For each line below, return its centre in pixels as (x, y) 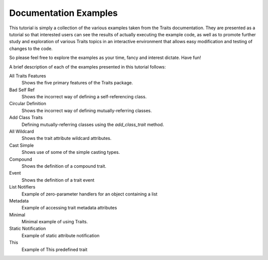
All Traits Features (28, 76)
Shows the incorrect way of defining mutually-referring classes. (87, 110)
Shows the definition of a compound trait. (64, 166)
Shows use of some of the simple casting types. (71, 152)
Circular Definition (28, 104)
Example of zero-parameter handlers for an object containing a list (90, 194)
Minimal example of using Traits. (55, 222)
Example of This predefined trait (55, 249)
